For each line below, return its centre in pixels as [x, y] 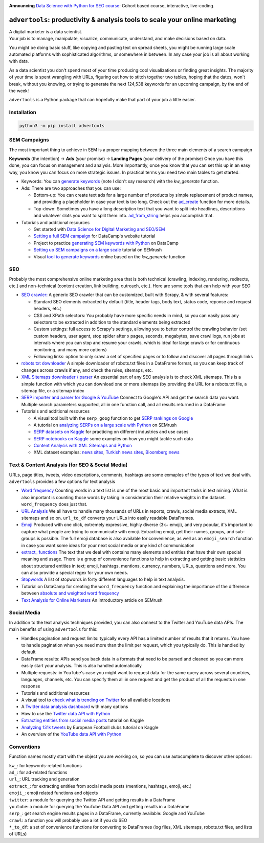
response [31, 686]
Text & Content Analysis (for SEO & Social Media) [68, 465]
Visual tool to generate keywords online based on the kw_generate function [110, 256]
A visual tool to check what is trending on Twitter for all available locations [96, 700]
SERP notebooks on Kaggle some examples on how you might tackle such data [113, 438]
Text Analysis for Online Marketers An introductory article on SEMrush [92, 600]
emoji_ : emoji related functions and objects [54, 793]
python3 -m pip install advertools [62, 125]
